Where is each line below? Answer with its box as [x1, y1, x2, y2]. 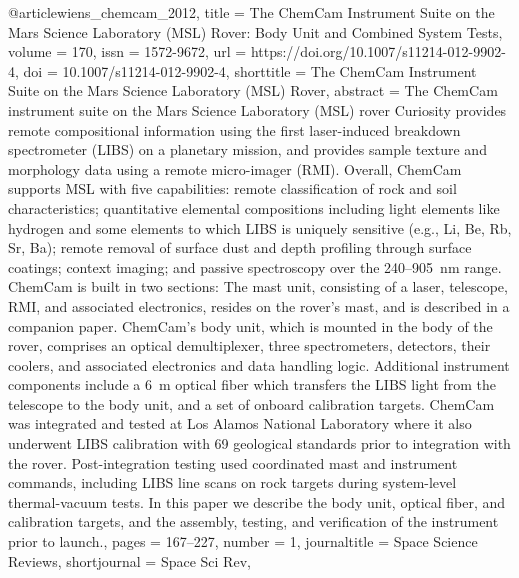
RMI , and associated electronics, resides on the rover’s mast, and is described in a [8, 295, 510, 316]
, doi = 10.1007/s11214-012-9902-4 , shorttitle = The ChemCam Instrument [15, 60, 477, 81]
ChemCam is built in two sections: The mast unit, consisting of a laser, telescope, [8, 276, 508, 297]
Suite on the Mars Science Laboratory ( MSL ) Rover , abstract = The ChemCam [8, 80, 498, 101]
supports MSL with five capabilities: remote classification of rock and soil [8, 178, 457, 199]
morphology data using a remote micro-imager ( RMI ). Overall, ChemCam [8, 158, 462, 179]
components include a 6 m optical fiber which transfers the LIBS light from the [8, 374, 497, 395]
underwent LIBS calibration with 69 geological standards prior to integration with [8, 433, 511, 454]
